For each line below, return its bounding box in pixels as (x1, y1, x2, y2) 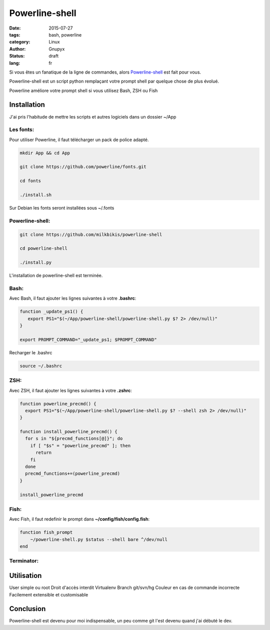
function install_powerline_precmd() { (19, 429, 117, 435)
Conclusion (9, 604, 46, 613)
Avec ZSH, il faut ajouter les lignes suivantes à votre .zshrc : (9, 387, 132, 393)
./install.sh (19, 192, 52, 198)
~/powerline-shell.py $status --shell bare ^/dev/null (30, 536, 167, 542)
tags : (9, 32, 20, 38)
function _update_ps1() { (19, 309, 83, 315)
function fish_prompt (19, 529, 73, 535)
